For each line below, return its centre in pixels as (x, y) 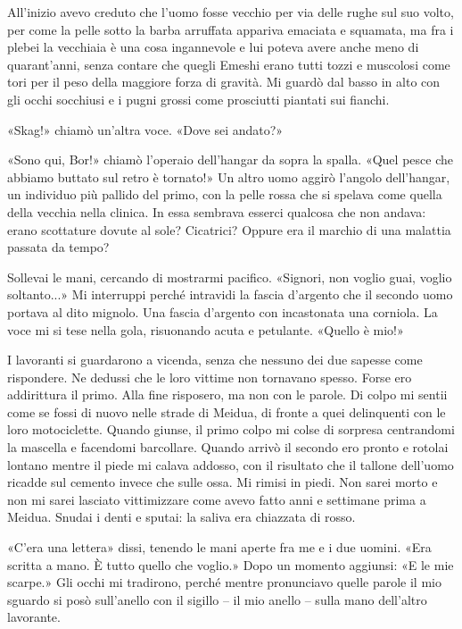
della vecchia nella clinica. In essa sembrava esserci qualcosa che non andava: (217, 211)
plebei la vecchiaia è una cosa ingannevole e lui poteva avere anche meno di (213, 47)
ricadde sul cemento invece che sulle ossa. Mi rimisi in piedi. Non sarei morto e (223, 482)
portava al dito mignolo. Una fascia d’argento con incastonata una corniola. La (223, 311)
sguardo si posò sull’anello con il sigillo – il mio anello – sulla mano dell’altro (217, 599)
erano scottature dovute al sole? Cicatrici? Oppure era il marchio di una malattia (229, 229)
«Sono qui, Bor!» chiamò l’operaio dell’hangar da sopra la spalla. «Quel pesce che (230, 159)
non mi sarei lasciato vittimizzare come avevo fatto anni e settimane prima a (217, 499)
